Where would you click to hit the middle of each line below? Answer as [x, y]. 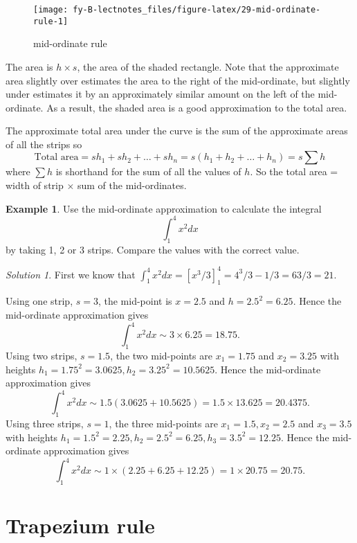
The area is [29, 66]
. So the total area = [294, 171]
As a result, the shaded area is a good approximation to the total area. [197, 107]
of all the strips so [44, 144]
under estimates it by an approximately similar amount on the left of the [160, 94]
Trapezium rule [80, 525]
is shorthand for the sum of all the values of [148, 171]
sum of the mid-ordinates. [132, 185]
